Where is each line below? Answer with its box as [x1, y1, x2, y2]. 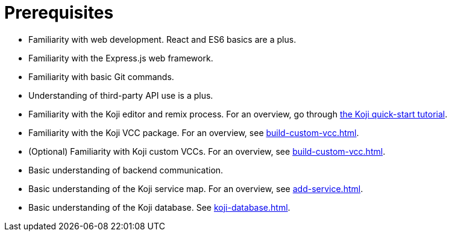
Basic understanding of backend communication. [28, 164, 224, 175]
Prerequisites [4, 2, 114, 23]
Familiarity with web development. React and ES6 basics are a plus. [28, 34, 297, 45]
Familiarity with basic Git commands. [28, 71, 174, 82]
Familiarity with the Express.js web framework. [28, 52, 213, 63]
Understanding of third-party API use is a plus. [28, 90, 213, 101]
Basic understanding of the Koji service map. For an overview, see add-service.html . [28, 183, 363, 194]
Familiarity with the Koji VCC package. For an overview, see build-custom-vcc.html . [28, 127, 359, 138]
